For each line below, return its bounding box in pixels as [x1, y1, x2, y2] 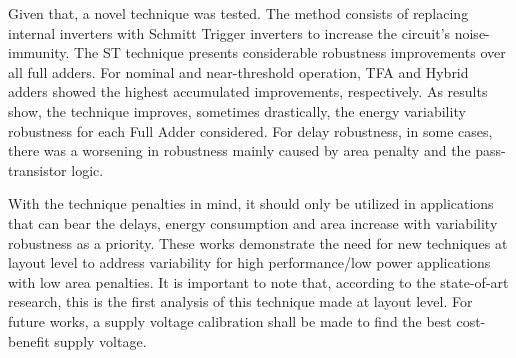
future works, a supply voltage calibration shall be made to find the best [8, 310, 452, 331]
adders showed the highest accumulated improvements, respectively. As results [8, 81, 488, 102]
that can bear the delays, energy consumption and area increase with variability [8, 212, 498, 233]
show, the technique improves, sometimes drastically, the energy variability [8, 100, 466, 121]
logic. [71, 159, 104, 180]
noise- [454, 22, 490, 43]
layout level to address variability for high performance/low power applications [8, 252, 491, 273]
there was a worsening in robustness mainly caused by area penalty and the [8, 140, 471, 161]
